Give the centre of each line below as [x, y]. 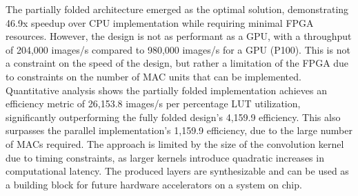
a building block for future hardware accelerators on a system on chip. [154, 184]
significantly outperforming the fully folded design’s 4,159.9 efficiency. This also [173, 117]
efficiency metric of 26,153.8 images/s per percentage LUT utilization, [153, 104]
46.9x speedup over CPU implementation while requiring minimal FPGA [160, 22]
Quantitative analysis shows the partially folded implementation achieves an [166, 90]
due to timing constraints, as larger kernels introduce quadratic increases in [165, 157]
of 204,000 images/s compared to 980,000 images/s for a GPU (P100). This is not [178, 49]
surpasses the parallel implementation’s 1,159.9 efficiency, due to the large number [179, 130]
